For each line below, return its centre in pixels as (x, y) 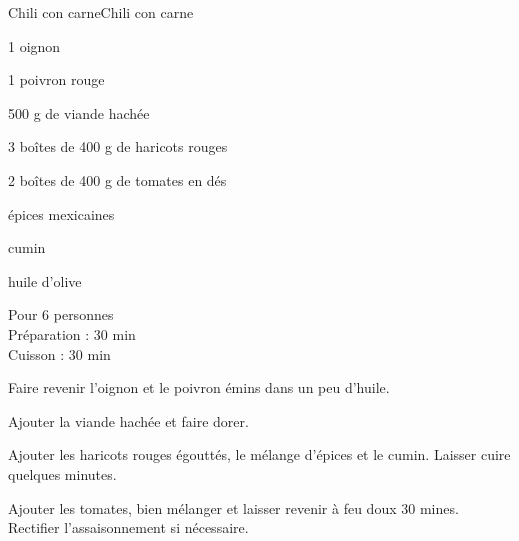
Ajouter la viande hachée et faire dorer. (128, 420)
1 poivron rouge (56, 79)
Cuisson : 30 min (59, 353)
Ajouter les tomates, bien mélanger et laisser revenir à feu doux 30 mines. (233, 507)
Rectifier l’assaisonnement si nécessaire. (128, 527)
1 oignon (34, 45)
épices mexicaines (61, 213)
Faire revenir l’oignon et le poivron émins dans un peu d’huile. (199, 387)
